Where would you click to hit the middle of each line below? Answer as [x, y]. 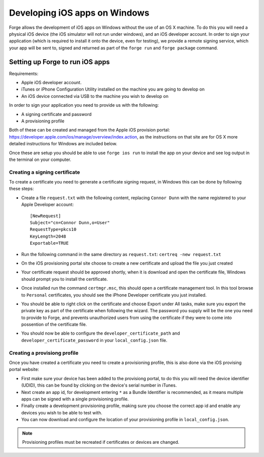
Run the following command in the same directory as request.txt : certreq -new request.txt [121, 254]
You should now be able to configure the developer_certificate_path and [101, 333]
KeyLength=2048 [48, 236]
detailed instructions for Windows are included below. [63, 144]
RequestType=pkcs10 [53, 229]
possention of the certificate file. [54, 324]
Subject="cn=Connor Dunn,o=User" [70, 223]
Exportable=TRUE [49, 243]
